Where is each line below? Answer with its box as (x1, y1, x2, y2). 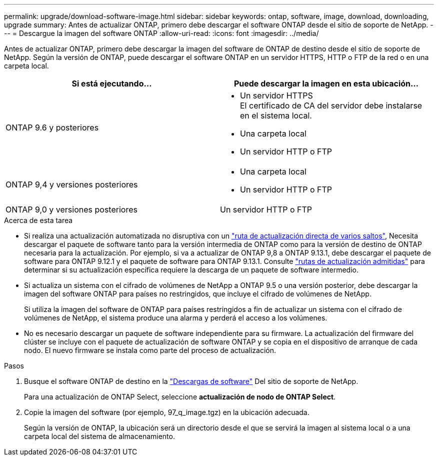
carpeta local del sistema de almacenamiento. (24, 432, 175, 440)
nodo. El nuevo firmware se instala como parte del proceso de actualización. (24, 346, 276, 354)
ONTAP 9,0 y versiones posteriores (5, 204, 137, 214)
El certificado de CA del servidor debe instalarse (240, 100, 422, 110)
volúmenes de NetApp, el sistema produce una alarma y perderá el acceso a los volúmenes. (24, 313, 327, 322)
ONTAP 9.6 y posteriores (5, 122, 99, 132)
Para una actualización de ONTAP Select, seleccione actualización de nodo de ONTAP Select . (24, 392, 336, 401)
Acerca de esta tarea (4, 216, 73, 224)
